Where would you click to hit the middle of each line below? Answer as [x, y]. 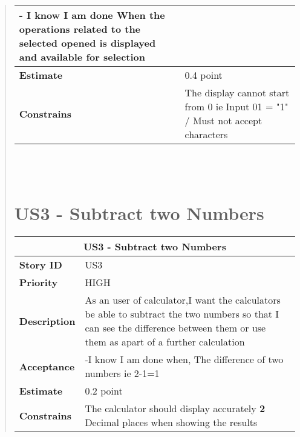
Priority [38, 282]
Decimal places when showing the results [171, 422]
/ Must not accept [223, 120]
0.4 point [204, 75]
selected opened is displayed [87, 43]
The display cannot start [237, 92]
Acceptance [47, 366]
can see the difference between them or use [175, 328]
